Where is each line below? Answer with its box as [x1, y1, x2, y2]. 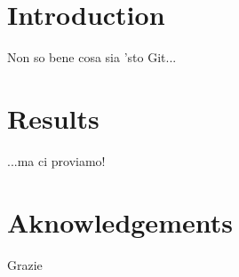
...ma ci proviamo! [7, 151, 106, 170]
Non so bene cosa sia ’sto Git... [7, 48, 177, 67]
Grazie [7, 255, 43, 273]
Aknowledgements [7, 203, 233, 240]
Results [7, 99, 100, 136]
